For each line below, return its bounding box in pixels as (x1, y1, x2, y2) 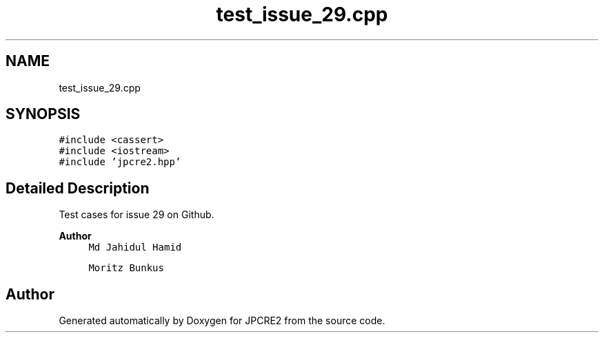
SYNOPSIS (6, 105, 81, 123)
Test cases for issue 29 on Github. (59, 209, 214, 221)
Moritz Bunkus (88, 262, 164, 274)
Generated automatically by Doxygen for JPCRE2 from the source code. (59, 315, 385, 327)
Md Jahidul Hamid (88, 242, 182, 253)
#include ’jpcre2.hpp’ (59, 156, 181, 168)
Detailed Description (6, 179, 150, 197)
